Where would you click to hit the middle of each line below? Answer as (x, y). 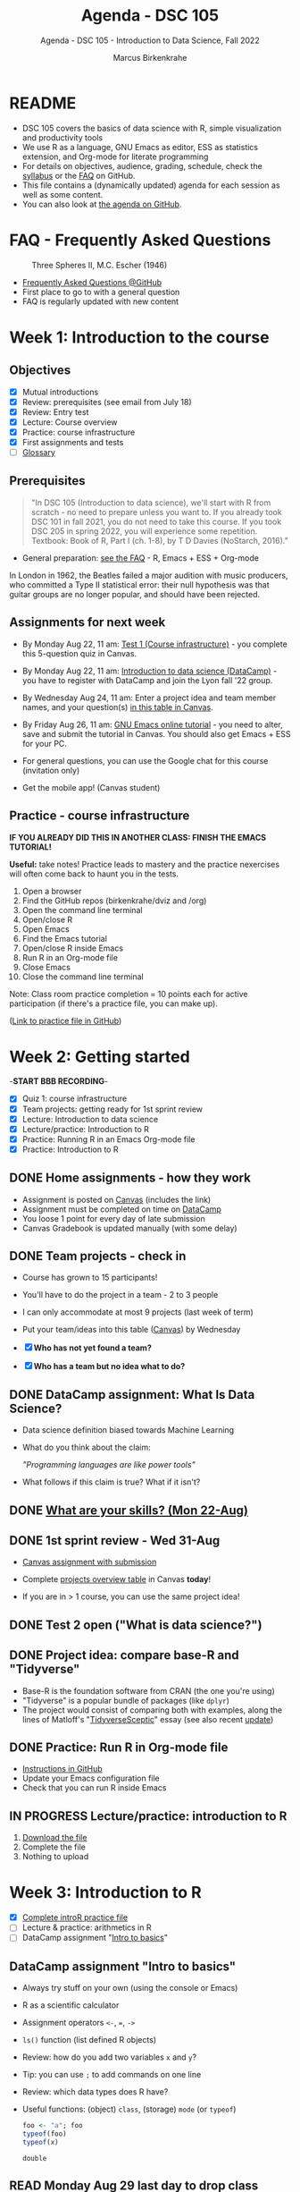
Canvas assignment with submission (89, 1562)
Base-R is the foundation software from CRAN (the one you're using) (148, 1690)
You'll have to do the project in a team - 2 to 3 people (120, 1295)
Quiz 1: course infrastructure (75, 1099)
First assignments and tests (73, 442)
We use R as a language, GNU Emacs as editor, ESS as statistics (140, 147)
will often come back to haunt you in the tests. (94, 874)
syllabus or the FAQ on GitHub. (79, 175)
